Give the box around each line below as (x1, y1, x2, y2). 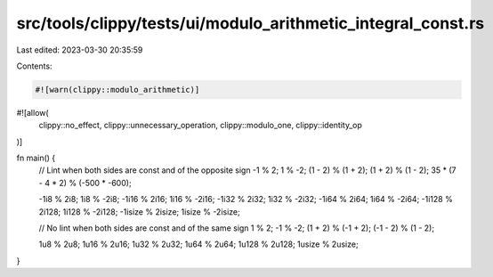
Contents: (16, 61, 53, 71)
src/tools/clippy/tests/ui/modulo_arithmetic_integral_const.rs (16, 13, 485, 33)
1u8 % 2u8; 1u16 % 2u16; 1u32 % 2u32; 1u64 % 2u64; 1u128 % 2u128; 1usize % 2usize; (38, 239, 360, 249)
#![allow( (16, 107, 49, 118)
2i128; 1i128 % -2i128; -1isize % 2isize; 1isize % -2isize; (38, 206, 240, 217)
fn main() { (16, 152, 56, 164)
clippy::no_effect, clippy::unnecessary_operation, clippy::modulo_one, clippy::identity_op (38, 120, 362, 131)
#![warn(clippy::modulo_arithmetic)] (35, 85, 200, 94)
